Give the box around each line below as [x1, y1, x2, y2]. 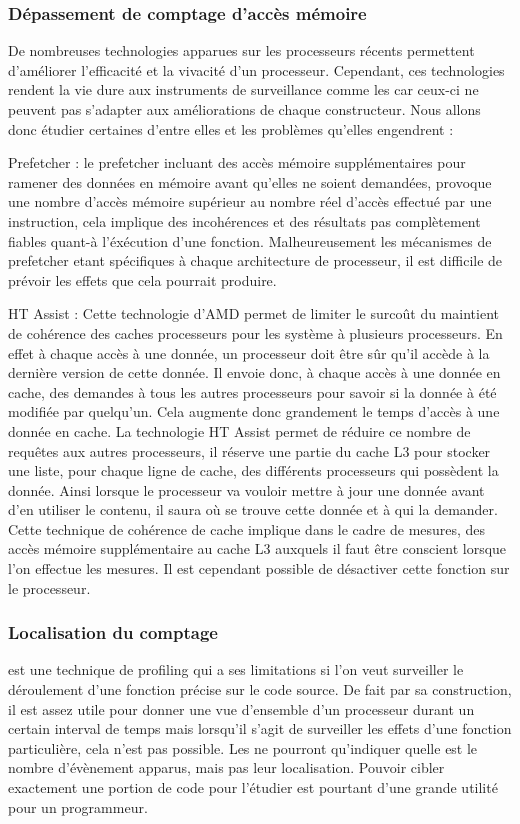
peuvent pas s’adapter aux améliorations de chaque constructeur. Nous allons [8, 99, 481, 119]
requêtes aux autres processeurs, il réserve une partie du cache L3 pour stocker [8, 440, 491, 461]
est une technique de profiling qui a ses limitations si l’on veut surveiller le [8, 659, 464, 680]
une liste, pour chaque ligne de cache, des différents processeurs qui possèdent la [8, 460, 499, 481]
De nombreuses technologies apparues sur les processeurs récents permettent [8, 40, 475, 61]
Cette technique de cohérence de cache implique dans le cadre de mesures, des [8, 518, 486, 539]
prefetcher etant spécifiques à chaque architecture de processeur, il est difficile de [8, 250, 503, 271]
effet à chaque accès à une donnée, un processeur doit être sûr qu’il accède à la [8, 342, 490, 363]
